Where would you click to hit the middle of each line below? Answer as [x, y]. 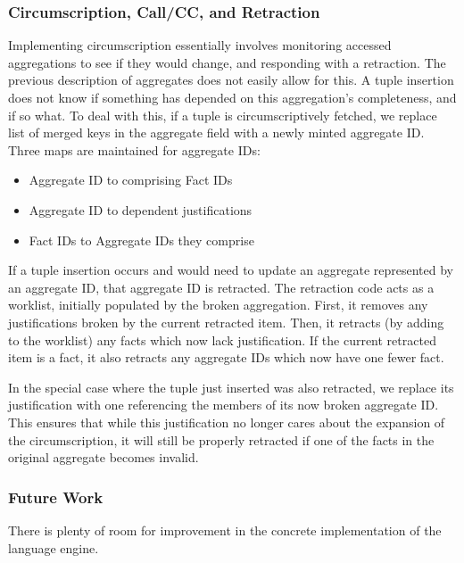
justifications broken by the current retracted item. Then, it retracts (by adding [226, 322]
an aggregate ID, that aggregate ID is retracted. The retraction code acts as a [221, 287]
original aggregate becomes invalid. [104, 457]
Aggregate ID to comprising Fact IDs [131, 180]
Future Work [56, 497]
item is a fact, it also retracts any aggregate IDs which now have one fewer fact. [226, 357]
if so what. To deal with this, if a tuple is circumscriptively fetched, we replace [223, 115]
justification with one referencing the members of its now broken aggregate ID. [224, 405]
